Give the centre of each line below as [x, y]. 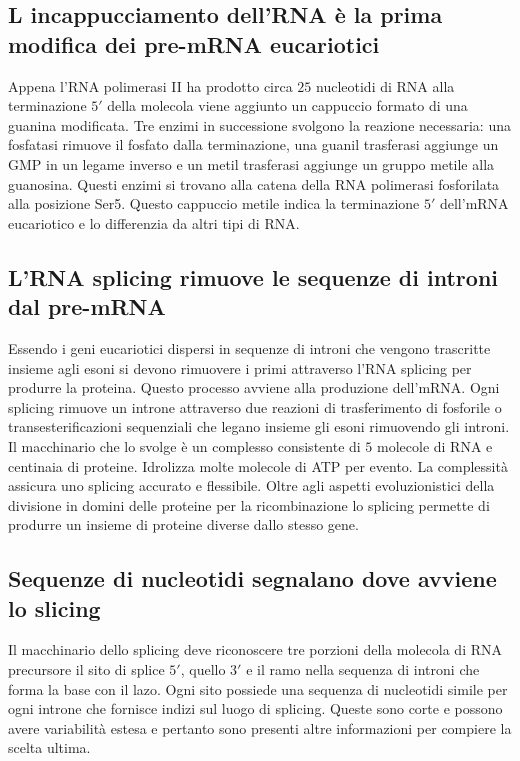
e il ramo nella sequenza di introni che [363, 669]
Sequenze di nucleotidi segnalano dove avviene [252, 578]
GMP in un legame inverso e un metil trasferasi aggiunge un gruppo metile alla [251, 163]
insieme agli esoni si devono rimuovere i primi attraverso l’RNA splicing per [240, 367]
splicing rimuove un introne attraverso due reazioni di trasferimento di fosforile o [255, 406]
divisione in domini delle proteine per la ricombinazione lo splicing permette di [249, 504]
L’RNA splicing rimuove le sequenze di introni [253, 276]
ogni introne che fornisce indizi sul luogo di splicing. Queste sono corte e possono [255, 708]
